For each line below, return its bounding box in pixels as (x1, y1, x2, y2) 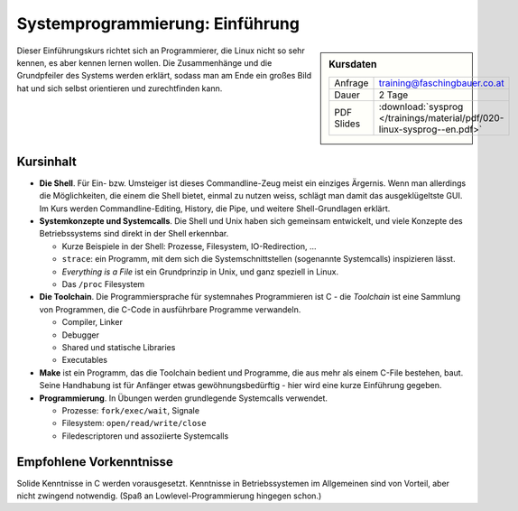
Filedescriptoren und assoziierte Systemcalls (61, 430, 229, 441)
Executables (61, 355, 108, 366)
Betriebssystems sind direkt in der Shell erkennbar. (39, 228, 229, 239)
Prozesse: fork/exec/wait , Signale (61, 404, 200, 415)
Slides (334, 117, 361, 130)
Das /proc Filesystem (61, 279, 145, 290)
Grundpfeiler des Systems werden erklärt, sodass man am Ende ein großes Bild (16, 70, 312, 81)
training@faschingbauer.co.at (378, 77, 504, 89)
